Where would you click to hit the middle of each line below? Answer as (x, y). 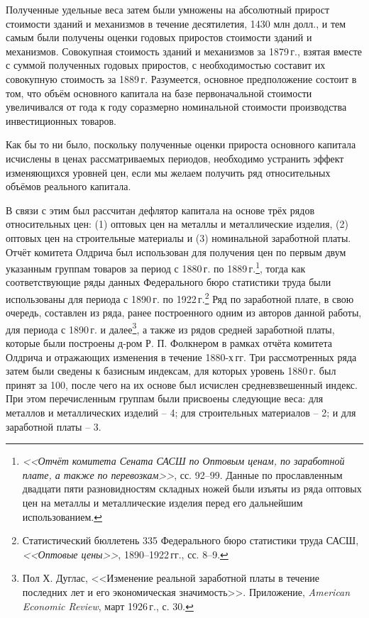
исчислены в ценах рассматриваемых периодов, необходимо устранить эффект (175, 158)
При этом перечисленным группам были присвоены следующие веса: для (165, 398)
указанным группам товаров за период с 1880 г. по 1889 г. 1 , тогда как (156, 267)
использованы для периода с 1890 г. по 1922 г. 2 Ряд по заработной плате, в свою (180, 297)
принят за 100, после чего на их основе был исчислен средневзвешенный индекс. (182, 384)
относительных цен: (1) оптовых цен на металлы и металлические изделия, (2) (177, 224)
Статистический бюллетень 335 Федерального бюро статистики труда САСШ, (191, 540)
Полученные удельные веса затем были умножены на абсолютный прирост (168, 9)
